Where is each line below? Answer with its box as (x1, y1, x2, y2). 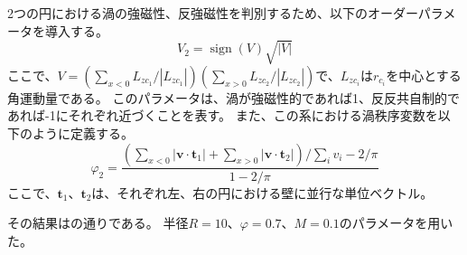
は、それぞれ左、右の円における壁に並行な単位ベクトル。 (91, 183, 434, 202)
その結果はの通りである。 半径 (7, 213, 189, 232)
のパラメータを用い (339, 213, 453, 232)
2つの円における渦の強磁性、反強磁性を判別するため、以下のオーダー (7, 4, 418, 22)
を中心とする (386, 65, 462, 84)
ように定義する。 (32, 123, 134, 142)
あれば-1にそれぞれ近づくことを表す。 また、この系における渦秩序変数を (7, 106, 438, 125)
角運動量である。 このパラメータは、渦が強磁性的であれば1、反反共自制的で (7, 88, 460, 107)
